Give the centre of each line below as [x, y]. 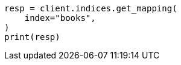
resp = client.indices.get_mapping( [91, 8]
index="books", [60, 18]
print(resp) [32, 37]
